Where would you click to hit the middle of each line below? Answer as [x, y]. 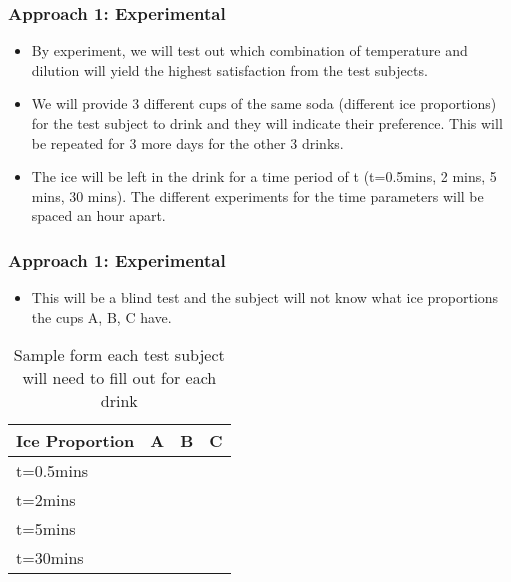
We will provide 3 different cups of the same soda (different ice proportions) [264, 103]
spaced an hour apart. [98, 215]
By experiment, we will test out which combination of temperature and [249, 50]
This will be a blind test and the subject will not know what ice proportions [265, 297]
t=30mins [50, 558]
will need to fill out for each [119, 378]
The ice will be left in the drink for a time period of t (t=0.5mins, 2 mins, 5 [264, 176]
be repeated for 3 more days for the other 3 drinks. [187, 142]
